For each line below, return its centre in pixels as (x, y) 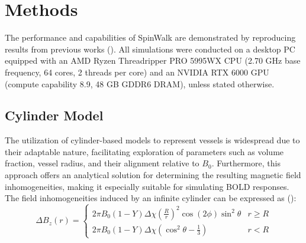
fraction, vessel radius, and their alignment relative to (102, 163)
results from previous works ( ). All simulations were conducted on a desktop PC (150, 49)
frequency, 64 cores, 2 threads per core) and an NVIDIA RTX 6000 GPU (137, 72)
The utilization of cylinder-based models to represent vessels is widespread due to (152, 140)
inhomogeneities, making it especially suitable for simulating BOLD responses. (147, 186)
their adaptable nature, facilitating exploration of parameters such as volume (144, 151)
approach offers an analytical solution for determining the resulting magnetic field (153, 175)
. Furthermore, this (246, 163)
